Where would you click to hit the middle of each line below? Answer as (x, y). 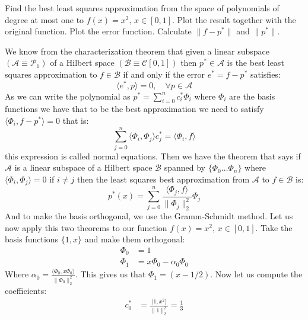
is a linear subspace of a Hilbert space (83, 167)
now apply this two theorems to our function (86, 227)
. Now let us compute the (256, 274)
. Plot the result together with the (234, 19)
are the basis (252, 96)
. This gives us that (110, 274)
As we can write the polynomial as (68, 96)
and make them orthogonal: (135, 239)
